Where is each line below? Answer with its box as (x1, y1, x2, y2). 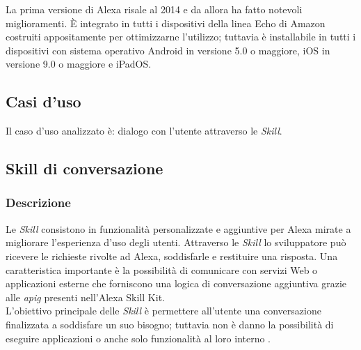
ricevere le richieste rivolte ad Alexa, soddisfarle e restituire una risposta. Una (6, 248, 338, 263)
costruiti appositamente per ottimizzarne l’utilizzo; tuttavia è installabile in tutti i (6, 29, 356, 44)
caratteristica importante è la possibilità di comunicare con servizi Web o (6, 262, 318, 277)
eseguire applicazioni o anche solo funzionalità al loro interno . (6, 330, 271, 345)
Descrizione (6, 194, 71, 211)
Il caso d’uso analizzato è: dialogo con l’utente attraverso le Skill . (6, 123, 282, 138)
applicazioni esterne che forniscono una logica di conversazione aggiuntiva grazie (6, 276, 346, 291)
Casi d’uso (6, 91, 81, 112)
